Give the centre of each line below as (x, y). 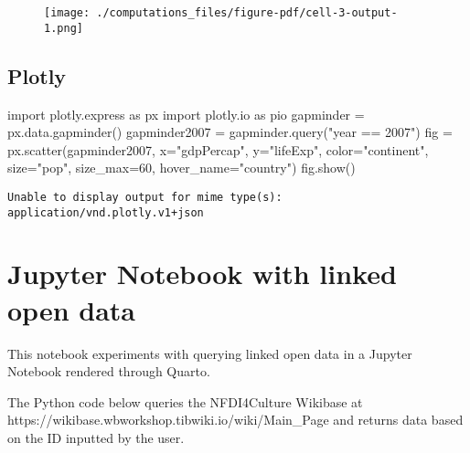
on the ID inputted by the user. (96, 437)
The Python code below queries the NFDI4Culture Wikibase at (185, 401)
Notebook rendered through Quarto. (109, 371)
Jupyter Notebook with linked (202, 274)
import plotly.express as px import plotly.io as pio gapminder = (186, 114)
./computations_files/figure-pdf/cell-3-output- (247, 13)
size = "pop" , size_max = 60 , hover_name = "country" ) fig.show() (182, 168)
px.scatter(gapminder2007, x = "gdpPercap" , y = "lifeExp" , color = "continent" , (218, 149)
